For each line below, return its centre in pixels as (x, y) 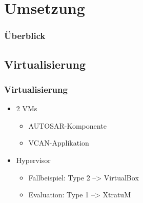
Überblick (25, 36)
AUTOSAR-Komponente (67, 125)
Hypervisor (33, 160)
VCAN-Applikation (59, 143)
